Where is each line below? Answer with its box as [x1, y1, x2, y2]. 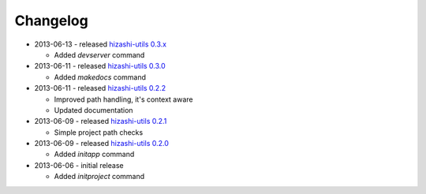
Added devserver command [54, 50, 145, 59]
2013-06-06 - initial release [34, 160, 124, 170]
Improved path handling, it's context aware [54, 95, 193, 104]
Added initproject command [54, 172, 145, 181]
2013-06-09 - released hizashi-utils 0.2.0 [34, 139, 170, 148]
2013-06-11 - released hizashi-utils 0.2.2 [34, 84, 166, 93]
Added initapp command [54, 150, 135, 159]
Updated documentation [54, 105, 133, 114]
